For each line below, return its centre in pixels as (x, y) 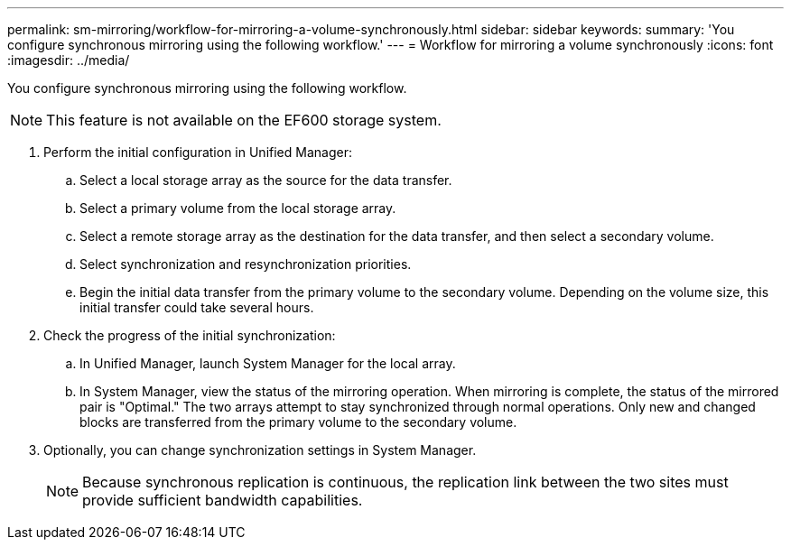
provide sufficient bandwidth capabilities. (223, 500)
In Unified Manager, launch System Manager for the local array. (268, 363)
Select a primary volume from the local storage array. (238, 208)
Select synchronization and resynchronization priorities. (246, 264)
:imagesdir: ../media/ (69, 60)
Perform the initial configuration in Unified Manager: (198, 152)
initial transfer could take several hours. (197, 307)
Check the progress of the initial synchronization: (190, 335)
